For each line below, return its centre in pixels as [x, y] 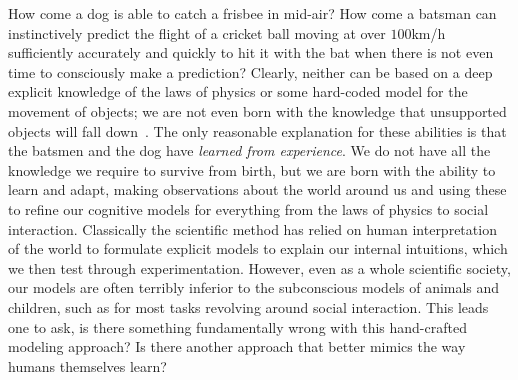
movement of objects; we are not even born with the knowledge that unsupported [257, 110]
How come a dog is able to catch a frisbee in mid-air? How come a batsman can [252, 13]
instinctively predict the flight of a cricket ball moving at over [197, 32]
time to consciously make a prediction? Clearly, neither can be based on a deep [250, 71]
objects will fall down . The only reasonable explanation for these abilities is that [257, 130]
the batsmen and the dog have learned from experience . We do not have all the [249, 150]
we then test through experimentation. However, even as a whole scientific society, [259, 267]
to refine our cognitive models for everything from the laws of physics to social [248, 208]
